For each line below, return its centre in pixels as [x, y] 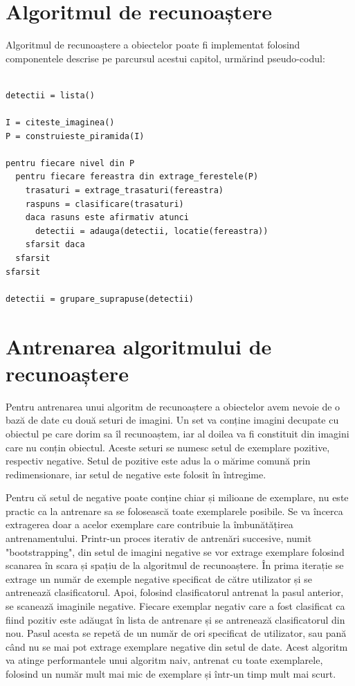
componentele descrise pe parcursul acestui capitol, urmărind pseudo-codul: [165, 58]
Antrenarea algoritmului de [139, 346]
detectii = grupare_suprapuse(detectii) [100, 299]
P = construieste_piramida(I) [75, 136]
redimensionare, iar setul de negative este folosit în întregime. [136, 474]
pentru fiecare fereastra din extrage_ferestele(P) [137, 177]
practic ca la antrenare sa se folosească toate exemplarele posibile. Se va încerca [174, 511]
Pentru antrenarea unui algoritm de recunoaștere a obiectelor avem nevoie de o [173, 406]
